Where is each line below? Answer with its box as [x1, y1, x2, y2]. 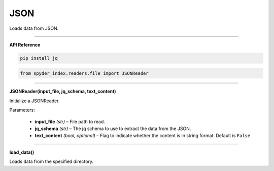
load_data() [9, 149, 35, 155]
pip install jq [20, 55, 58, 61]
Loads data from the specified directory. [9, 158, 94, 164]
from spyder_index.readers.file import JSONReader [20, 70, 149, 76]
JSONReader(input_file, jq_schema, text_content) [9, 89, 116, 95]
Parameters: [9, 107, 35, 113]
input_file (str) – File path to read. [35, 118, 105, 124]
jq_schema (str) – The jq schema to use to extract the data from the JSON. [35, 125, 191, 132]
